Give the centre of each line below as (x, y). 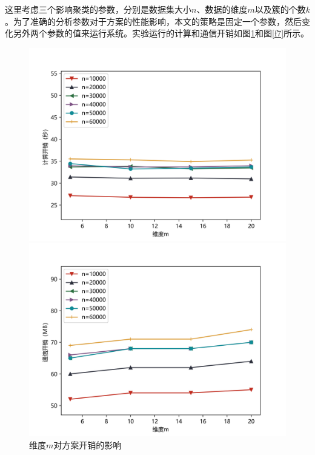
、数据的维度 (222, 9)
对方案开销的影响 (88, 444)
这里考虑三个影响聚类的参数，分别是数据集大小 (98, 9)
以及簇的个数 (280, 9)
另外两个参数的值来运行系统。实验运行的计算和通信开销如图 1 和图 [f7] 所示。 (161, 33)
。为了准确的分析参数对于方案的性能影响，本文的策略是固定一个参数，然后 (153, 21)
